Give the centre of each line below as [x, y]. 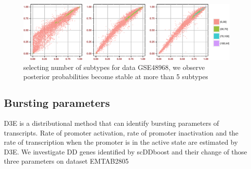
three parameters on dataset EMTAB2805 [66, 161]
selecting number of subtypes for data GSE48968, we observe [114, 67]
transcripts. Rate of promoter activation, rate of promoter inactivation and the [121, 132]
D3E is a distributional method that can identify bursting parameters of [111, 123]
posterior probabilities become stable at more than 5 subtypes [116, 76]
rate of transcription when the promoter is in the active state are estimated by [121, 142]
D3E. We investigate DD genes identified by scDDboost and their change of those [125, 151]
